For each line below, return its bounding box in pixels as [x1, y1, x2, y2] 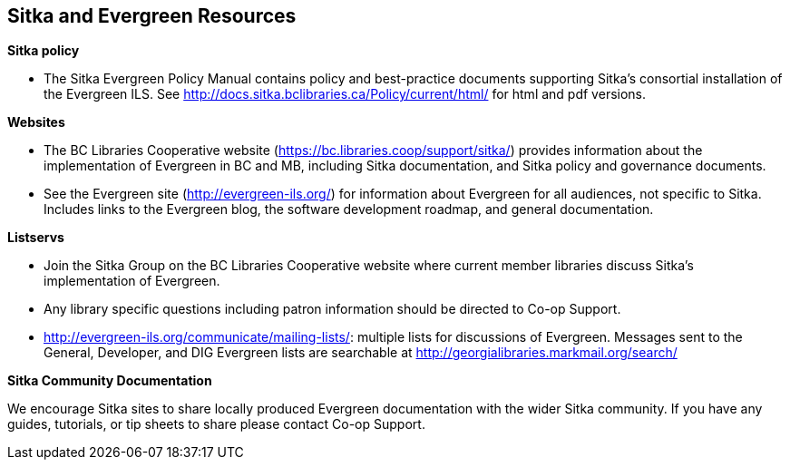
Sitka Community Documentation [7, 373, 212, 389]
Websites [7, 114, 65, 131]
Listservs [7, 229, 64, 246]
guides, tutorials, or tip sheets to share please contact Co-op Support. [7, 416, 425, 433]
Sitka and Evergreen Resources [7, 5, 297, 27]
